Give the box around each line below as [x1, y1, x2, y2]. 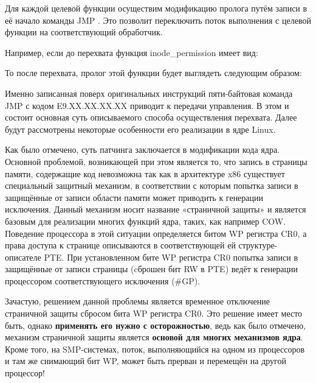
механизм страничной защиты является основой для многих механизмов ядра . [5, 331, 303, 343]
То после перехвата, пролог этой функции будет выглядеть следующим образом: [5, 66, 302, 79]
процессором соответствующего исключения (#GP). [5, 274, 201, 287]
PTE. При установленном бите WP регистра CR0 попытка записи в [44, 250, 298, 263]
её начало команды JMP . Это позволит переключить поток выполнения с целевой [5, 13, 311, 26]
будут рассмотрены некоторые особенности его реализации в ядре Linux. [5, 122, 276, 135]
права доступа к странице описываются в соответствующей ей [5, 239, 236, 251]
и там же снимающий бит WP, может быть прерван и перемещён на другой [5, 354, 286, 367]
